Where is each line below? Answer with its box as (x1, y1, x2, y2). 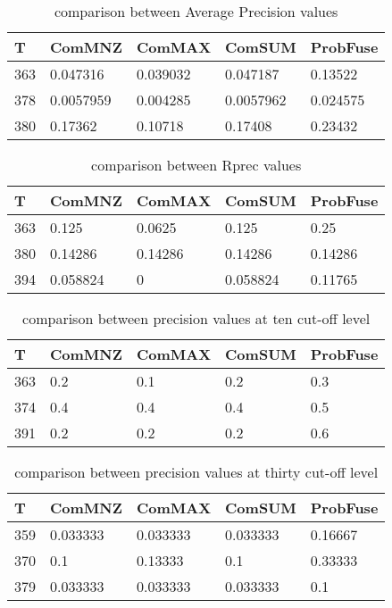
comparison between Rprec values (91, 154, 302, 175)
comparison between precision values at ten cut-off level (22, 308, 371, 329)
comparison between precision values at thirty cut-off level (14, 462, 379, 482)
